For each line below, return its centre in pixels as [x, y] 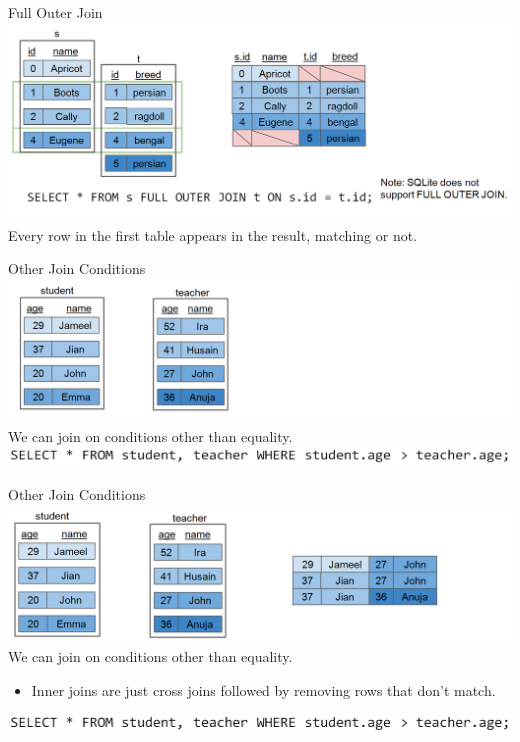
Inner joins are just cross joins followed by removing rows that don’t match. [263, 689]
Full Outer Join [55, 12]
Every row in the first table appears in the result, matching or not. [213, 234]
